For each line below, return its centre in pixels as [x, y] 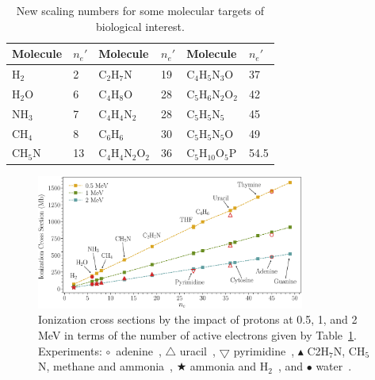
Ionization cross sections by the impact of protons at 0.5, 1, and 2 [198, 319]
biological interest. [140, 26]
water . [334, 366]
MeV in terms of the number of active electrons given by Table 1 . [197, 335]
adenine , [139, 350]
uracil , [197, 350]
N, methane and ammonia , [105, 366]
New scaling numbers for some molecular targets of [140, 10]
